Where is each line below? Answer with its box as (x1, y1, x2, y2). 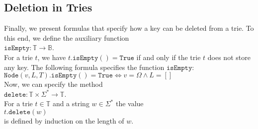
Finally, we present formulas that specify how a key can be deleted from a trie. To (4, 23, 254, 33)
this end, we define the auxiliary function (4, 32, 129, 43)
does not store (207, 52, 251, 62)
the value (115, 98, 144, 109)
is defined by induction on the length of (4, 115, 124, 126)
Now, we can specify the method (4, 79, 103, 89)
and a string (52, 98, 89, 109)
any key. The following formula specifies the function (4, 62, 165, 72)
